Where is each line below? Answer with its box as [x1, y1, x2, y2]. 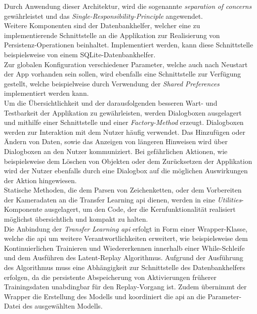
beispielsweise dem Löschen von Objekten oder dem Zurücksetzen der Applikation [4, 156, 252, 166]
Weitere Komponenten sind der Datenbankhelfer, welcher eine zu [4, 20, 200, 31]
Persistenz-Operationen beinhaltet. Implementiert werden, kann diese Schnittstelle [4, 39, 253, 50]
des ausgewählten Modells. [22, 301, 103, 311]
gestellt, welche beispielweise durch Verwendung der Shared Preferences [4, 78, 220, 88]
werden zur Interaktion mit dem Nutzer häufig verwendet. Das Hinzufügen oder [4, 126, 246, 137]
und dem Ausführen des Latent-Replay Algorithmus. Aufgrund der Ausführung [4, 252, 243, 263]
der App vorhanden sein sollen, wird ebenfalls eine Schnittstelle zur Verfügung [4, 69, 241, 79]
